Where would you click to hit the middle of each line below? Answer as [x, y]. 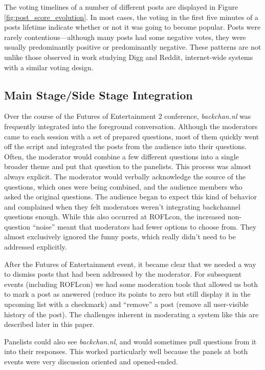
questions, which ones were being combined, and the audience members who [123, 186]
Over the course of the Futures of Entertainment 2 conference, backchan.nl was [128, 116]
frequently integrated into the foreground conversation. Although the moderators [131, 126]
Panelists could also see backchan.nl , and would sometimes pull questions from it [130, 341]
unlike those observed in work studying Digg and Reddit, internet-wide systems [129, 57]
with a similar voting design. [49, 67]
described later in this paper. [49, 324]
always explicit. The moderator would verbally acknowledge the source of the [125, 176]
